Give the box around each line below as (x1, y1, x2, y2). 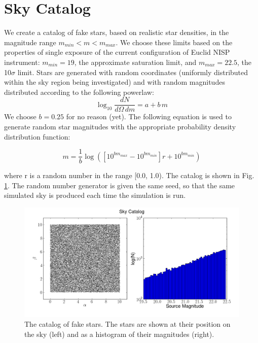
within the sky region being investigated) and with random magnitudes (4, 77, 225, 87)
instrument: (4, 56, 40, 67)
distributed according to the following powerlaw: (4, 86, 154, 97)
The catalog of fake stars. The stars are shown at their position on (24, 319, 231, 329)
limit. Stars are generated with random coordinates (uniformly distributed (17, 66, 248, 77)
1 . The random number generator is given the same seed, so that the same (4, 180, 235, 190)
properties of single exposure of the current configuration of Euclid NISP (4, 47, 230, 57)
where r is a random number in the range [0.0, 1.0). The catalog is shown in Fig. (4, 170, 254, 181)
